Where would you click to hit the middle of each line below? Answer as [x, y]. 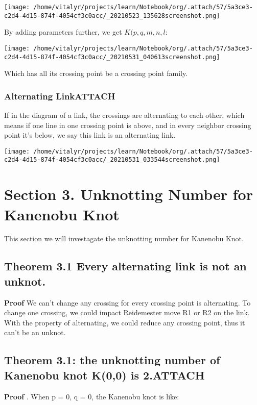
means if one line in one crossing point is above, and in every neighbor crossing [128, 125]
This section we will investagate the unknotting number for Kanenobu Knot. [124, 238]
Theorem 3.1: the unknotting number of [112, 360]
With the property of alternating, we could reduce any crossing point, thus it [125, 322]
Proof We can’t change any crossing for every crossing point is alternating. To [127, 302]
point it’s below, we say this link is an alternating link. [90, 135]
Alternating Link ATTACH [60, 96]
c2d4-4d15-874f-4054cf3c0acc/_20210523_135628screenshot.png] [112, 16]
